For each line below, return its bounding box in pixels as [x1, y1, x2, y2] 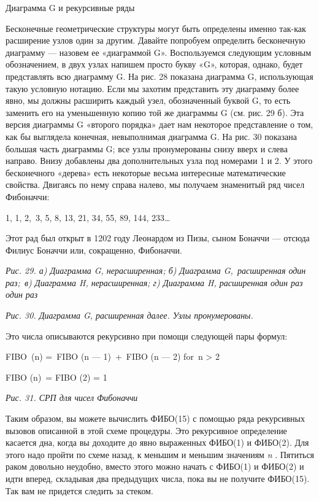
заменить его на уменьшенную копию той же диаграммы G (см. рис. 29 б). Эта [6, 106, 304, 118]
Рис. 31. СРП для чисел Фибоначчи [6, 391, 138, 404]
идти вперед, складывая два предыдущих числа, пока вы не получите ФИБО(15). [6, 472, 310, 484]
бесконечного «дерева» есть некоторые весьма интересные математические [6, 166, 286, 179]
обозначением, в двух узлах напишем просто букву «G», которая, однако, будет [6, 58, 303, 71]
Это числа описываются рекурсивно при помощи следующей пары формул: [6, 329, 288, 342]
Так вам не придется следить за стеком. [6, 484, 153, 497]
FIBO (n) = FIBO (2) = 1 [6, 370, 107, 383]
